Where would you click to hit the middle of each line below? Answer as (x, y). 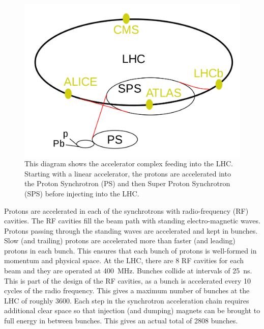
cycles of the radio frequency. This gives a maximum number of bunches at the (127, 290)
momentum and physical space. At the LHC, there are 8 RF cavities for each (124, 260)
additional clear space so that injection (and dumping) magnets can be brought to (132, 310)
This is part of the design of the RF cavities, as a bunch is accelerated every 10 (128, 280)
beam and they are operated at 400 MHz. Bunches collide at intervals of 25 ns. (128, 271)
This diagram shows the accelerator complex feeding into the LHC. (129, 163)
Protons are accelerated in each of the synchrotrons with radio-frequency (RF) (126, 210)
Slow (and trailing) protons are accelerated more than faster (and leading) (120, 241)
